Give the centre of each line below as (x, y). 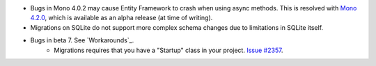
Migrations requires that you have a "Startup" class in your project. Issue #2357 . (169, 50)
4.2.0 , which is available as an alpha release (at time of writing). (122, 18)
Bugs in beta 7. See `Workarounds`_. (82, 40)
